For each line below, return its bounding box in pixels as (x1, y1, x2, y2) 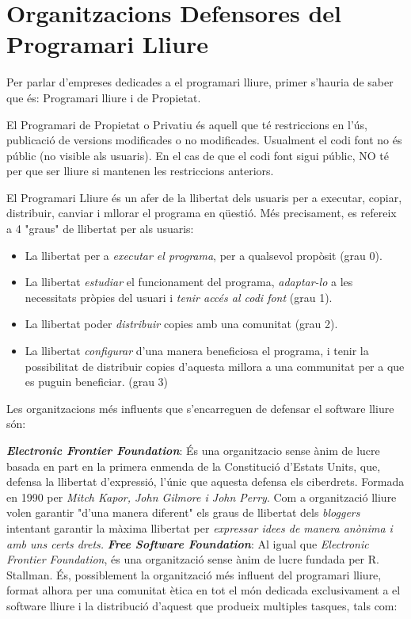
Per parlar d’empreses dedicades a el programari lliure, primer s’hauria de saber (6, 74, 394, 90)
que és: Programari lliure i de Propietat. (6, 89, 201, 105)
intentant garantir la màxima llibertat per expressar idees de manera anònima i (6, 519, 393, 536)
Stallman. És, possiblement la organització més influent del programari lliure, (6, 566, 382, 583)
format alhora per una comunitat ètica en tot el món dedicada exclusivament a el (6, 582, 401, 598)
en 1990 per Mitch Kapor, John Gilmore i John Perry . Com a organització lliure (6, 488, 397, 505)
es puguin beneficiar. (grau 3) (25, 373, 169, 390)
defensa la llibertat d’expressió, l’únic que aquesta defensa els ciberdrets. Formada (6, 473, 405, 490)
